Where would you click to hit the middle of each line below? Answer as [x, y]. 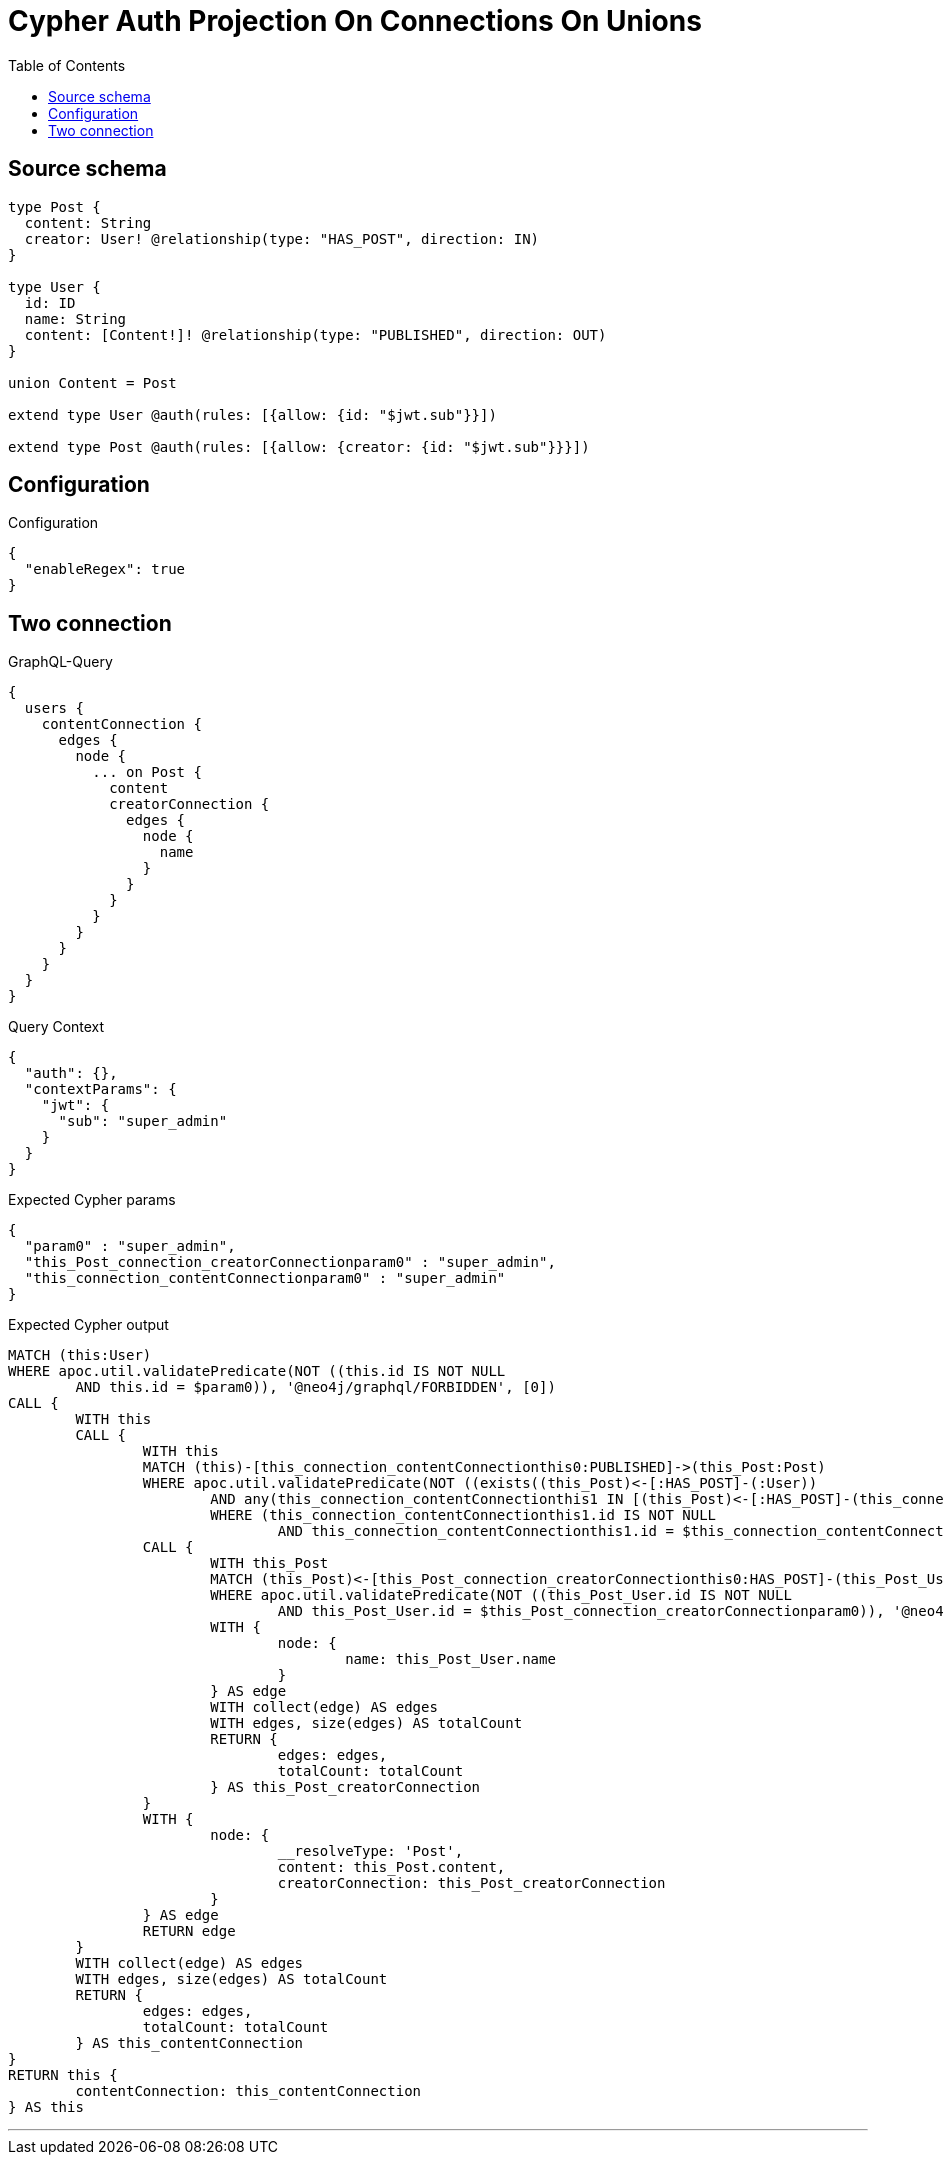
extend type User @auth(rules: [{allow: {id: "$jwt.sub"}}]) [252, 414]
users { [54, 708]
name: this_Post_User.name [450, 1659]
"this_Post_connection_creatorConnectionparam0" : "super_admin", [290, 1262]
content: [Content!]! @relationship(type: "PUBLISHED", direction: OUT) [315, 334]
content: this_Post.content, [391, 1867]
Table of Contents [67, 65]
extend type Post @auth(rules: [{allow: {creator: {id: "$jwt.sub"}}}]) [299, 446]
